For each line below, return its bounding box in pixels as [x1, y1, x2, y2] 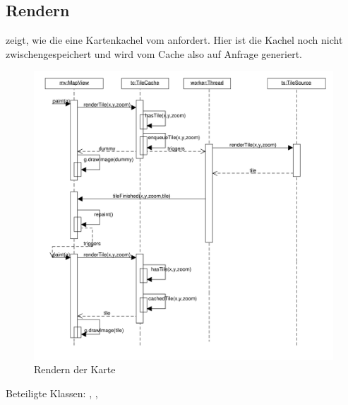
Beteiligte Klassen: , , [6, 385, 98, 400]
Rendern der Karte [34, 362, 116, 377]
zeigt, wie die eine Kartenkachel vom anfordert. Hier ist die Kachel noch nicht [6, 33, 343, 47]
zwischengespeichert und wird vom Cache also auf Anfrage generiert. [6, 46, 303, 61]
